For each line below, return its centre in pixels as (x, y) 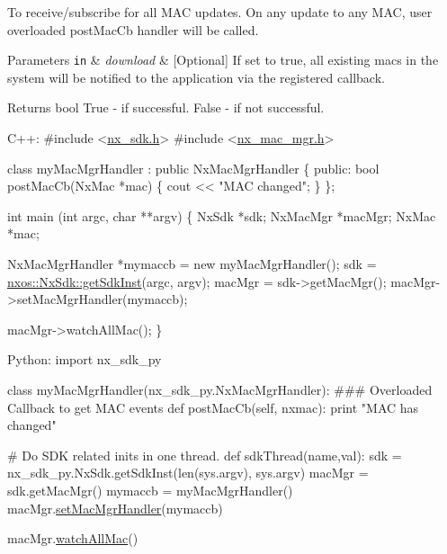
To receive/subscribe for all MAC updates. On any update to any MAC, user (220, 12)
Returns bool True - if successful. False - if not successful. (166, 107)
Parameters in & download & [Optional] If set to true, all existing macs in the (223, 60)
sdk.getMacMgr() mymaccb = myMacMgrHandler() (150, 490)
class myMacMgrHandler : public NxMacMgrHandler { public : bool (193, 168)
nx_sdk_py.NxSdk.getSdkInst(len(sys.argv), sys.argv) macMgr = (188, 473)
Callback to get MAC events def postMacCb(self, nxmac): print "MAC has (213, 407)
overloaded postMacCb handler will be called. (133, 29)
